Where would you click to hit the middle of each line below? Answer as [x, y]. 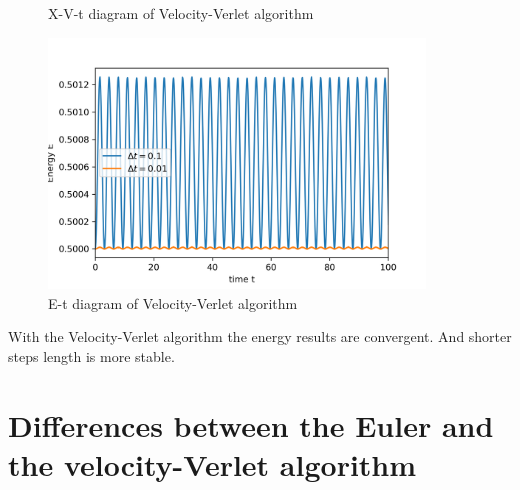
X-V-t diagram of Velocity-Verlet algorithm [181, 13]
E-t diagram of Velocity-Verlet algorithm [173, 302]
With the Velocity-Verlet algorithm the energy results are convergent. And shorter [260, 336]
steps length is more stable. [91, 356]
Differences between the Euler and [251, 424]
